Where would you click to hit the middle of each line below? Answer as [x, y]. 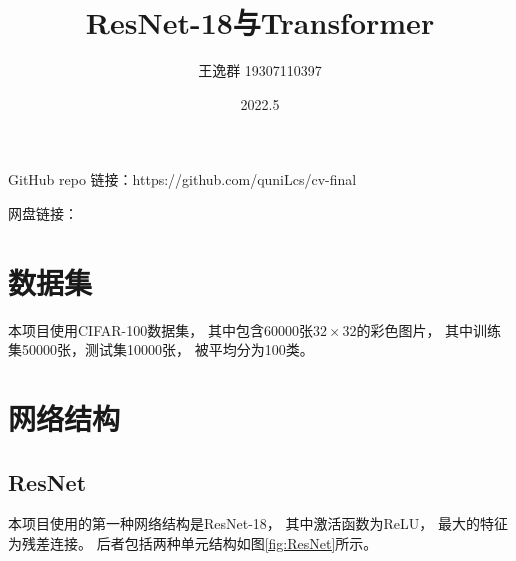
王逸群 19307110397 [260, 70]
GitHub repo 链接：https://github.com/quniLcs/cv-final [182, 179]
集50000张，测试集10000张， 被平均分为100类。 [161, 349]
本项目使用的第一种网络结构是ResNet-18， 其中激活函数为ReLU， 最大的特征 [258, 523]
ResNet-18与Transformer [260, 22]
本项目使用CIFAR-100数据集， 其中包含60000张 [160, 329]
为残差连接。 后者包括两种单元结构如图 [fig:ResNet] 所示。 [193, 542]
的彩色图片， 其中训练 [429, 329]
